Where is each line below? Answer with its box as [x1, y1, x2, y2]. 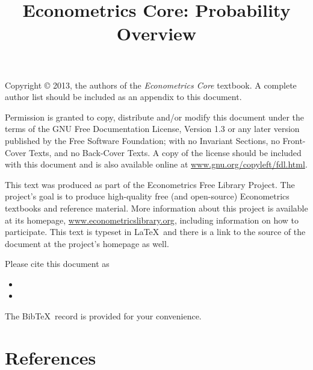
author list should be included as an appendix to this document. [5, 90, 242, 103]
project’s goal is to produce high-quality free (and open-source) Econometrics [5, 190, 290, 202]
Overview [116, 21, 197, 46]
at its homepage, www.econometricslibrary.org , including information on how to [5, 213, 299, 226]
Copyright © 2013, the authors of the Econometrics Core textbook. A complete [5, 78, 297, 91]
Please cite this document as [5, 257, 110, 270]
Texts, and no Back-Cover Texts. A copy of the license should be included [29, 146, 302, 158]
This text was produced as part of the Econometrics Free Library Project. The [5, 178, 295, 190]
